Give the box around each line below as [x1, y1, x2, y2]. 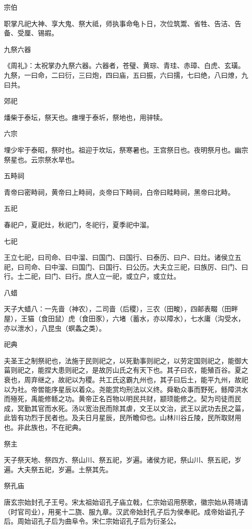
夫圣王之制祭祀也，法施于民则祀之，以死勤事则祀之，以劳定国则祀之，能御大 [4, 355, 248, 365]
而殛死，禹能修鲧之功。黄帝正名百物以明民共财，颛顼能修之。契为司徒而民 [4, 393, 241, 404]
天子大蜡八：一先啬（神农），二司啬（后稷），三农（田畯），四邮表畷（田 [4, 304, 231, 314]
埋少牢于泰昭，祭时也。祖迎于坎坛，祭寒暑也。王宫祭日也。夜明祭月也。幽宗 [4, 144, 248, 154]
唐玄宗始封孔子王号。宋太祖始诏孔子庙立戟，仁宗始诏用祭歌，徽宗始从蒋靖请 [4, 496, 248, 507]
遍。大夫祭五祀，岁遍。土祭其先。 [4, 464, 112, 474]
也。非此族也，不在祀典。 [4, 422, 85, 432]
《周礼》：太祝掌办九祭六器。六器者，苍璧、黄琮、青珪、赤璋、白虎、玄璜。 [4, 60, 245, 70]
